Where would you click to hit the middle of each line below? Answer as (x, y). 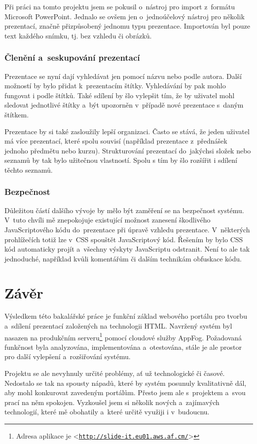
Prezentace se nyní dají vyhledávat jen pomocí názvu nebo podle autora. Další (123, 76)
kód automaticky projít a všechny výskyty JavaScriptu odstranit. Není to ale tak (127, 249)
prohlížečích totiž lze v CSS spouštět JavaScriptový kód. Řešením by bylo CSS (124, 239)
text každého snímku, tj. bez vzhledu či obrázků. (78, 35)
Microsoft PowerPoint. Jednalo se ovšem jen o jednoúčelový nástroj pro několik (125, 16)
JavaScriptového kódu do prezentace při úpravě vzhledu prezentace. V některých (127, 229)
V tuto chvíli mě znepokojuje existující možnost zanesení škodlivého (108, 220)
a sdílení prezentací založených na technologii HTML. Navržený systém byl (118, 326)
